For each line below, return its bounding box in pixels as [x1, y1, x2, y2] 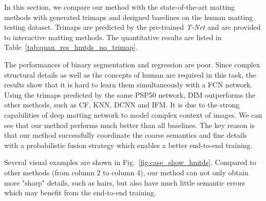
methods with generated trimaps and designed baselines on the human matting [4, 11, 253, 22]
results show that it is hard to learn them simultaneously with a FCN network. [4, 79, 253, 90]
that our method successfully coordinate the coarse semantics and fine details [4, 130, 248, 140]
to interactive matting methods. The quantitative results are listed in [4, 31, 222, 42]
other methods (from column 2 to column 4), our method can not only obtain [4, 167, 249, 177]
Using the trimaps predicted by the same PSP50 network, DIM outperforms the [4, 89, 256, 100]
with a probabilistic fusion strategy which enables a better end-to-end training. [4, 139, 253, 150]
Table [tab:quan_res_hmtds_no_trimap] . [4, 42, 138, 52]
